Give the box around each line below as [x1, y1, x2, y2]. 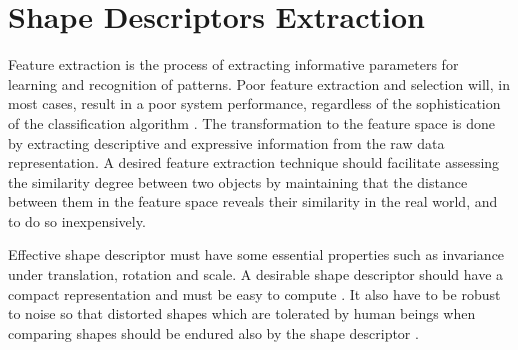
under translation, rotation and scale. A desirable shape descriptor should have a [8, 264, 504, 285]
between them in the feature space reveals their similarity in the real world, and [8, 191, 498, 212]
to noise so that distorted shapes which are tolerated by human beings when [8, 303, 476, 324]
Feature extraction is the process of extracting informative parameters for [8, 54, 459, 75]
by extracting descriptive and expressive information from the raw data [8, 132, 445, 153]
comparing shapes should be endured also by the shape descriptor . [8, 322, 419, 343]
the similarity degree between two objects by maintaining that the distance [8, 171, 468, 192]
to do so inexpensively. [8, 210, 146, 231]
